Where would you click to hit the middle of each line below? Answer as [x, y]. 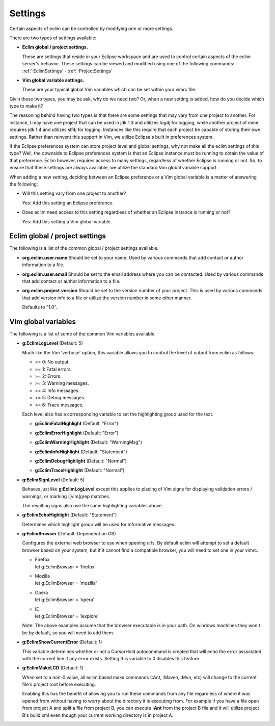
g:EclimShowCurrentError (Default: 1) [62, 642]
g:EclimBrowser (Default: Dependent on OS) [69, 534]
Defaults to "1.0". [40, 307]
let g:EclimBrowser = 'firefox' [65, 566]
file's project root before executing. [59, 684]
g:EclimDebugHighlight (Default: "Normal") [81, 461]
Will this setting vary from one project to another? [74, 193]
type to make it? [26, 106]
